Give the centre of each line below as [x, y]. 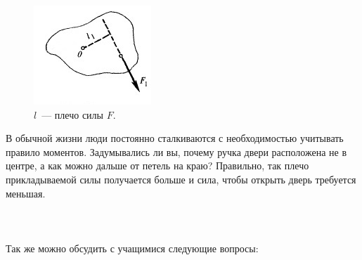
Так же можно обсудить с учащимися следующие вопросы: [132, 248]
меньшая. [26, 193]
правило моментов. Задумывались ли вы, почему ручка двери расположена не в [176, 151]
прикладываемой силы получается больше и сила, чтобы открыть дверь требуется [181, 179]
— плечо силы [72, 114]
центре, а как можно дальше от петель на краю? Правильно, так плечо [157, 165]
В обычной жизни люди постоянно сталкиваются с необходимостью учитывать [175, 138]
